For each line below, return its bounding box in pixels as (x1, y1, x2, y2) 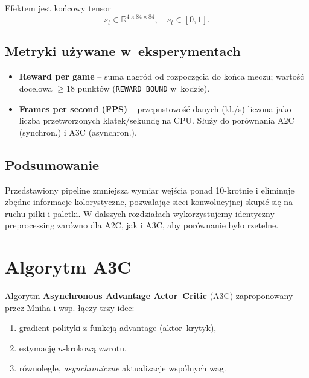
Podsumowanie (5, 155, 100, 174)
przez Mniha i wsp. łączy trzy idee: (5, 301, 135, 313)
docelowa (19, 81, 53, 94)
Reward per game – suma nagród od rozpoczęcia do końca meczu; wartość (19, 70, 304, 83)
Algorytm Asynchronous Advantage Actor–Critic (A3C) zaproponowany (5, 289, 293, 302)
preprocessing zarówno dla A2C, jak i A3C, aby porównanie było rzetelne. (5, 219, 279, 232)
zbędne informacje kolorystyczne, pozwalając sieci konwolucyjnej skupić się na (5, 195, 293, 208)
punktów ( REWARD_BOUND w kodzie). (77, 81, 210, 94)
